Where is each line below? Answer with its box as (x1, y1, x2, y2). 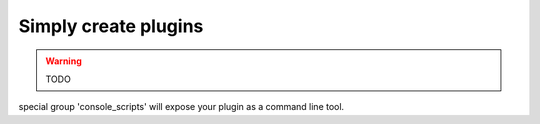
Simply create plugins (18, 15, 204, 37)
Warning (45, 55, 82, 67)
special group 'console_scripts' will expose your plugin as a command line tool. (18, 101, 345, 113)
